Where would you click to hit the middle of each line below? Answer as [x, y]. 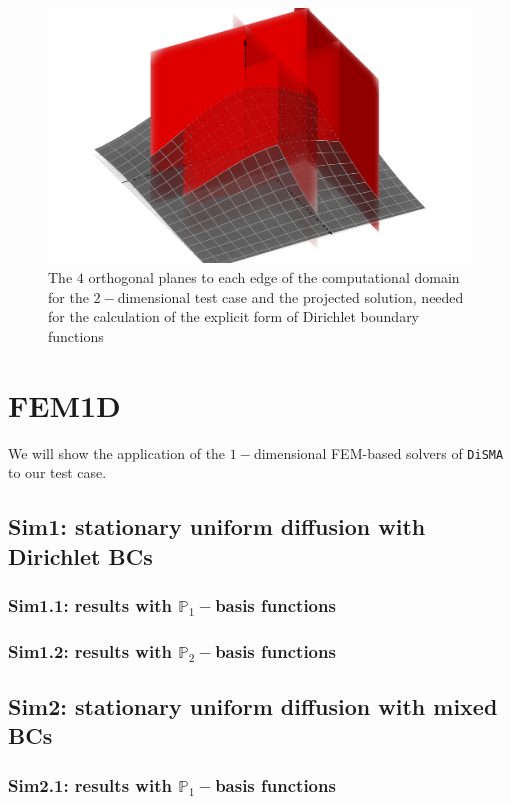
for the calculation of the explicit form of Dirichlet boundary [234, 316]
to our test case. [57, 472]
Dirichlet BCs [80, 555]
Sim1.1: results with [90, 604]
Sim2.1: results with [90, 784]
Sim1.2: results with [90, 650]
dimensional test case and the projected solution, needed [290, 296]
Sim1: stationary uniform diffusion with [217, 526]
